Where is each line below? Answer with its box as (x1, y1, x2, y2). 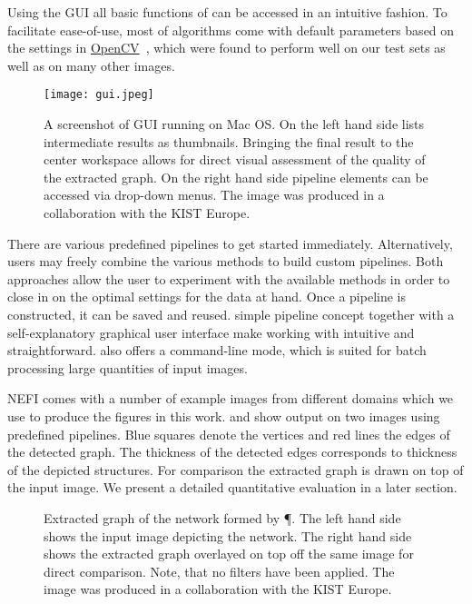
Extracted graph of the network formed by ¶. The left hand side (44, 508, 401, 527)
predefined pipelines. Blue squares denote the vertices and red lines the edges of (7, 424, 450, 443)
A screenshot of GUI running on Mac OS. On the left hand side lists (44, 114, 425, 134)
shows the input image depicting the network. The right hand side (44, 526, 412, 545)
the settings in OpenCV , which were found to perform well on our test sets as (7, 38, 446, 57)
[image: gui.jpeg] (44, 88, 154, 102)
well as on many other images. (7, 55, 175, 74)
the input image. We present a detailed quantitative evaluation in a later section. (7, 478, 457, 497)
